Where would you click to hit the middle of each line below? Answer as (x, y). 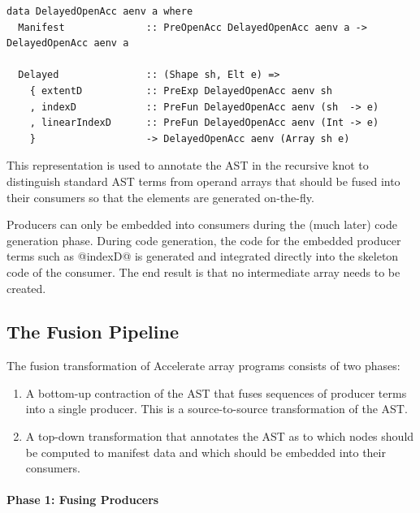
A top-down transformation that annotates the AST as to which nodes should (220, 436)
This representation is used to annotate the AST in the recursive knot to (188, 165)
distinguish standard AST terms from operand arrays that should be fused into (204, 181)
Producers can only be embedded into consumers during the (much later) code (202, 224)
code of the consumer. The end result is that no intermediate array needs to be (204, 272)
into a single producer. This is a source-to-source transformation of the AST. (216, 409)
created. (26, 288)
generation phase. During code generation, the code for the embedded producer (204, 240)
